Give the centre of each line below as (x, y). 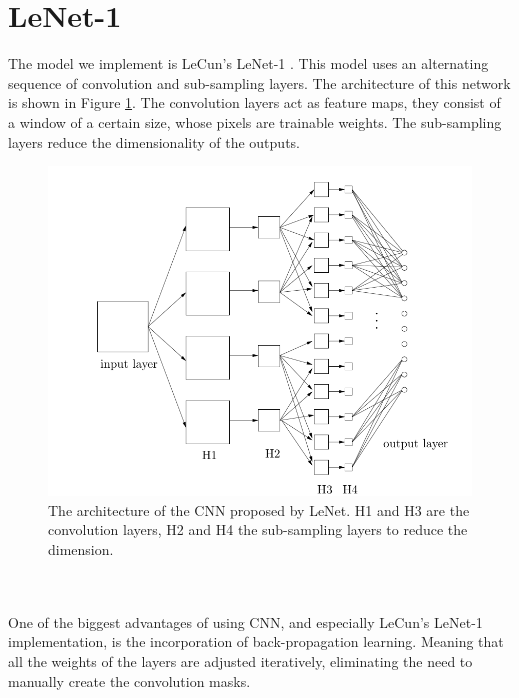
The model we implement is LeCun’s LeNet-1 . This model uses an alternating (248, 63)
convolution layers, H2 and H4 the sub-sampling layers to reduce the (258, 529)
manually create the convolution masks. (129, 680)
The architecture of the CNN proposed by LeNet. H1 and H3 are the (259, 509)
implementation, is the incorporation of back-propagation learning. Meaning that (256, 641)
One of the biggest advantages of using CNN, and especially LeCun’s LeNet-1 (245, 621)
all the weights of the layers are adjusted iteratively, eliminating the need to (240, 660)
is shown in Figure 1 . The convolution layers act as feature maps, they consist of (254, 102)
